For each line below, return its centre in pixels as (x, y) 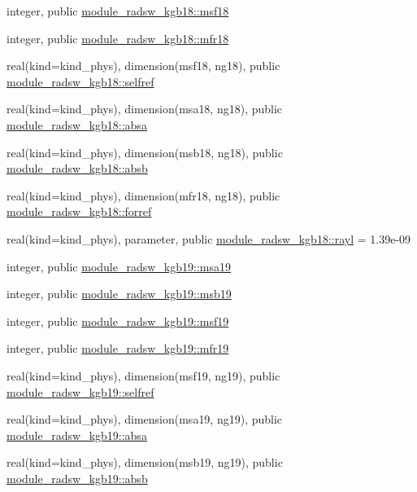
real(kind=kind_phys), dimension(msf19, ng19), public (143, 375)
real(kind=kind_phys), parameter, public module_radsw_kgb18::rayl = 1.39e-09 (209, 238)
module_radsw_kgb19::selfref (80, 391)
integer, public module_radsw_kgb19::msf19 (118, 321)
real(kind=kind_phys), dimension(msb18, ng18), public (145, 152)
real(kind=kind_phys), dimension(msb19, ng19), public (145, 462)
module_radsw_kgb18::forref (79, 211)
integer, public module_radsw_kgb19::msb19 (119, 294)
